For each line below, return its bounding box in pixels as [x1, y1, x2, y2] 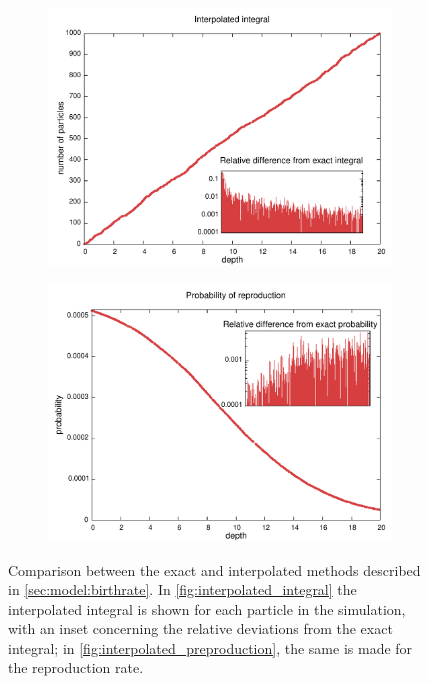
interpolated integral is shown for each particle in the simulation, [8, 598, 406, 619]
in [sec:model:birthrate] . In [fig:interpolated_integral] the [8, 579, 357, 600]
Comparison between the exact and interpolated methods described [8, 559, 421, 580]
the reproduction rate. [8, 657, 144, 678]
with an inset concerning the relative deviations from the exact [8, 618, 393, 639]
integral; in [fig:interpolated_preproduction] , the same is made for [8, 637, 413, 658]
